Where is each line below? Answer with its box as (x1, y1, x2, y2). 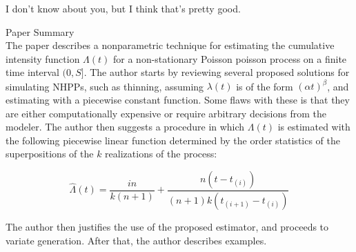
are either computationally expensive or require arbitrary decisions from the (6, 106, 326, 120)
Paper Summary (6, 24, 75, 39)
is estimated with (277, 119, 350, 134)
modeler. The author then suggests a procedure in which (6, 119, 245, 134)
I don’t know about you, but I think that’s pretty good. (6, 1, 241, 15)
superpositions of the (6, 146, 94, 161)
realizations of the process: (105, 146, 217, 161)
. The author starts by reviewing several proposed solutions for (83, 65, 350, 79)
